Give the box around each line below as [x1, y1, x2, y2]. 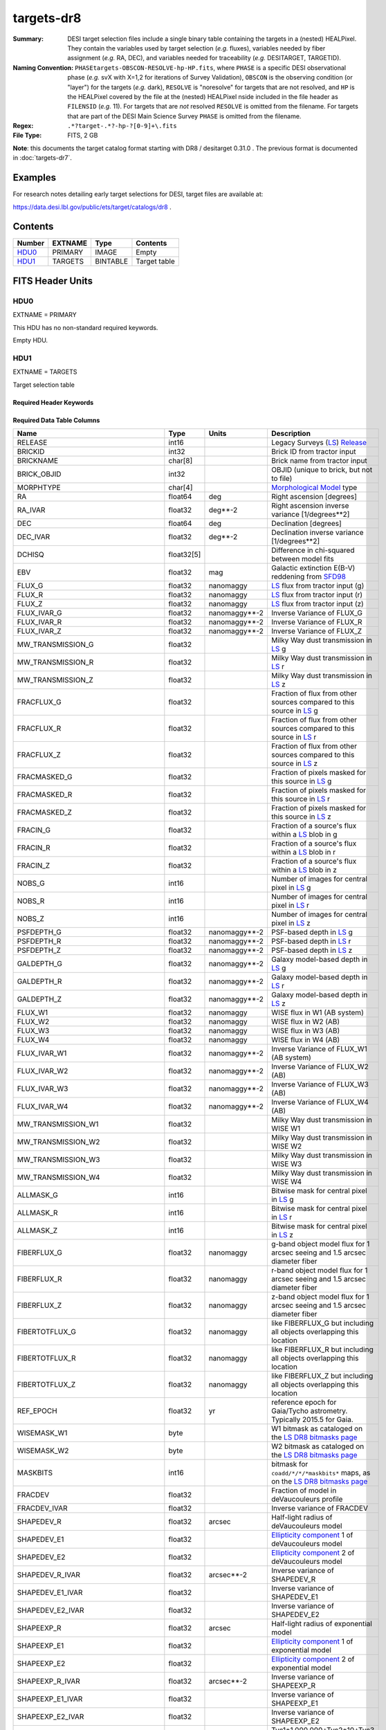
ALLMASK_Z [17, 1226, 58, 1235]
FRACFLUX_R [17, 723, 62, 733]
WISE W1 [270, 1123, 301, 1133]
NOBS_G [17, 878, 45, 888]
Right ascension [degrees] [270, 491, 358, 501]
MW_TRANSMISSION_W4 [17, 1172, 100, 1182]
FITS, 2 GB [67, 131, 98, 140]
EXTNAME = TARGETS [12, 367, 77, 376]
